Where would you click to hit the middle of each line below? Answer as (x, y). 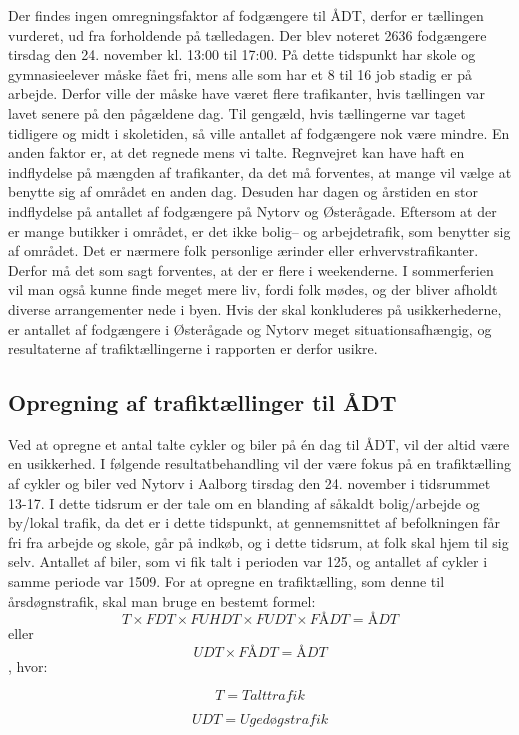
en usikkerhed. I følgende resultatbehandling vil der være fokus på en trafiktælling (259, 463)
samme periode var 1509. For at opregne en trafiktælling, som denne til (226, 581)
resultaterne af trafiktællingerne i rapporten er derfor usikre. (193, 348)
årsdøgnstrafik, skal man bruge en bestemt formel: (162, 600)
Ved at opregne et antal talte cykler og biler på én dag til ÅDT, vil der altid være (259, 443)
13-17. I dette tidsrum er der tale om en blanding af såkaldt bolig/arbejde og (244, 502)
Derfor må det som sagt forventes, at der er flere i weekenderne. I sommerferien (251, 269)
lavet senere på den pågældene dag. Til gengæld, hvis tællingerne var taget (237, 112)
